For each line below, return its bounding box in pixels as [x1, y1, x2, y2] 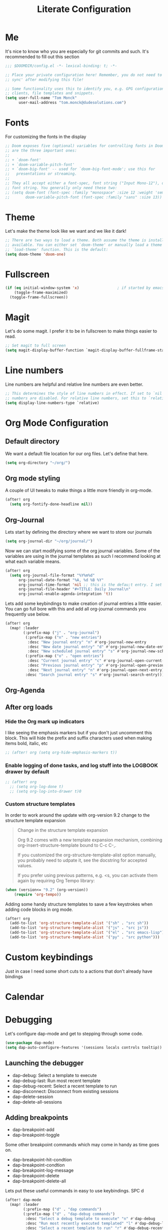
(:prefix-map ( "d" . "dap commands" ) [23, 1207, 101, 1212]
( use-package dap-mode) [5, 1040, 55, 1045]
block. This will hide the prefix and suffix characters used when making [5, 735, 152, 741]
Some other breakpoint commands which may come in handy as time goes [5, 1142, 159, 1148]
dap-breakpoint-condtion [12, 1162, 65, 1168]
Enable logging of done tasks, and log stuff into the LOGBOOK [5, 761, 158, 768]
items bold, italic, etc [5, 740, 48, 746]
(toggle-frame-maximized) [14, 290, 68, 295]
